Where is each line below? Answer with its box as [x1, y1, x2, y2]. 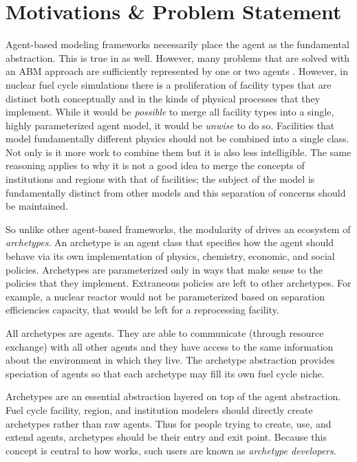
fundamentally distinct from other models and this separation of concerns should [6, 185, 346, 199]
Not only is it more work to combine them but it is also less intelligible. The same [6, 144, 351, 159]
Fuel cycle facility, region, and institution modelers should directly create [6, 402, 313, 417]
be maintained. [6, 199, 69, 213]
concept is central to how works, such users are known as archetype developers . [6, 443, 336, 457]
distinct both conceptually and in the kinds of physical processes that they [6, 91, 321, 105]
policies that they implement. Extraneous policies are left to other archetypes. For [6, 276, 351, 290]
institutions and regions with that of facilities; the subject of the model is [6, 172, 315, 186]
